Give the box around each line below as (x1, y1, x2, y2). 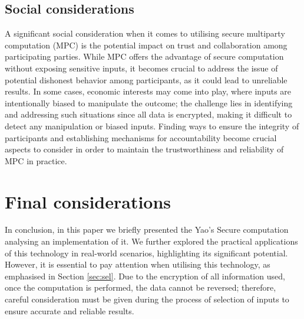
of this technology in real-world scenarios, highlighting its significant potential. (5, 246, 288, 259)
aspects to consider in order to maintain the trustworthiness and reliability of (5, 143, 284, 155)
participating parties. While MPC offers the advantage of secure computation (5, 50, 284, 63)
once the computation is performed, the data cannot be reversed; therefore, (5, 281, 276, 294)
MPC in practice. (5, 154, 67, 167)
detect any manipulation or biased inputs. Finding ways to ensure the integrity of (5, 119, 299, 132)
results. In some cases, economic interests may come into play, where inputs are (5, 85, 292, 97)
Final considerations (5, 189, 171, 213)
